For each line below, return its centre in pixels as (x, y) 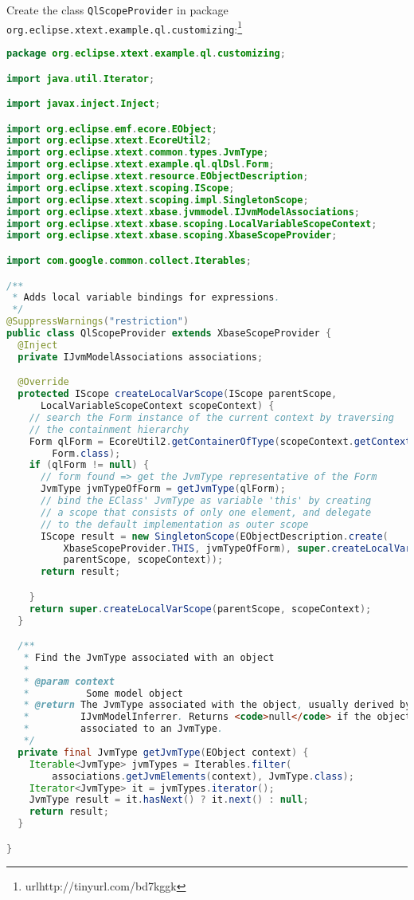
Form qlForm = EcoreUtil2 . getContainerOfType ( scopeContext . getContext (220, 441)
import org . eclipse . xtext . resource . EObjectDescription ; (158, 177)
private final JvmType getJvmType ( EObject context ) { (163, 752)
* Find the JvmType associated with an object (149, 657)
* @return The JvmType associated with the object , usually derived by (217, 705)
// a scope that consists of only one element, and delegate (206, 512)
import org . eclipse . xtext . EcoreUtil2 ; (109, 141)
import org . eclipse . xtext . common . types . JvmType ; (138, 153)
